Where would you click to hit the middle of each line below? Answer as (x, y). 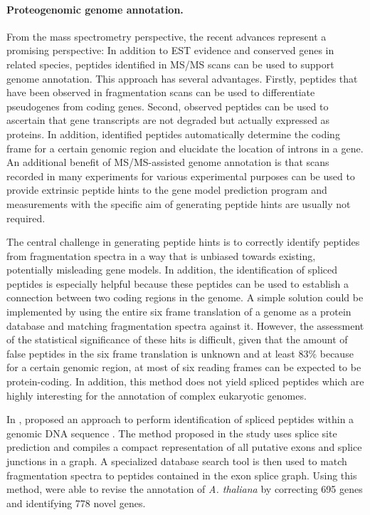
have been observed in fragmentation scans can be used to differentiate (161, 92)
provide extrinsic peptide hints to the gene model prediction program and (167, 190)
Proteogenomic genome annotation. (95, 9)
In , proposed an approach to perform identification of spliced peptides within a (180, 419)
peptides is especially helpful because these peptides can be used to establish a (178, 283)
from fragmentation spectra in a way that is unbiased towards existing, (161, 255)
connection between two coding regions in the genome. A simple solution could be (185, 297)
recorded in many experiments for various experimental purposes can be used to (181, 176)
